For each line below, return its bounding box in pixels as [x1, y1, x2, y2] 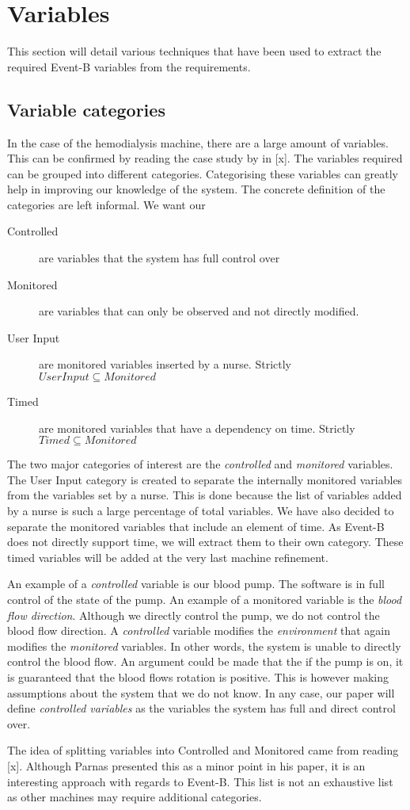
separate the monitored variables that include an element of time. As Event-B [7, 518, 385, 534]
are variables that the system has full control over [39, 250, 280, 266]
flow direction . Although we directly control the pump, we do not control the [7, 606, 380, 623]
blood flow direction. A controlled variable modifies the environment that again [7, 622, 390, 639]
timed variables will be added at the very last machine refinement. [7, 548, 328, 565]
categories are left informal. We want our [7, 196, 206, 212]
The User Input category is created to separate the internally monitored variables [7, 471, 403, 487]
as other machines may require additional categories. [7, 789, 262, 805]
